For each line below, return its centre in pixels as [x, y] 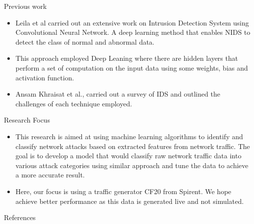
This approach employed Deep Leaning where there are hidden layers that [127, 58]
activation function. [45, 77]
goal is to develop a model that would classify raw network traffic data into [128, 156]
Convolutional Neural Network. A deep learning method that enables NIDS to [133, 32]
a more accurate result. [50, 175]
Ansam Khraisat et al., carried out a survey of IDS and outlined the [118, 94]
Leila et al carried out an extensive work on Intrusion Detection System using [132, 22]
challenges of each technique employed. [74, 103]
